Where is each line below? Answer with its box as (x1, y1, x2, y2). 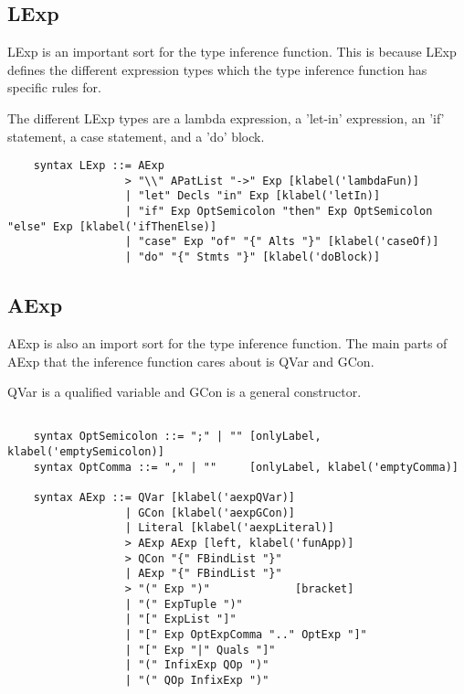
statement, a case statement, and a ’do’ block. (7, 126, 265, 145)
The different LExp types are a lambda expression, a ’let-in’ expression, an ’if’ (7, 108, 445, 127)
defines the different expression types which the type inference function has (7, 59, 427, 79)
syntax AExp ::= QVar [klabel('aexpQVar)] (33, 491, 295, 505)
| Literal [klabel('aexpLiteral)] (124, 521, 334, 535)
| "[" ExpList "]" (124, 613, 237, 626)
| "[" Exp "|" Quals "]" (124, 643, 276, 657)
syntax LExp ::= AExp (33, 159, 164, 173)
